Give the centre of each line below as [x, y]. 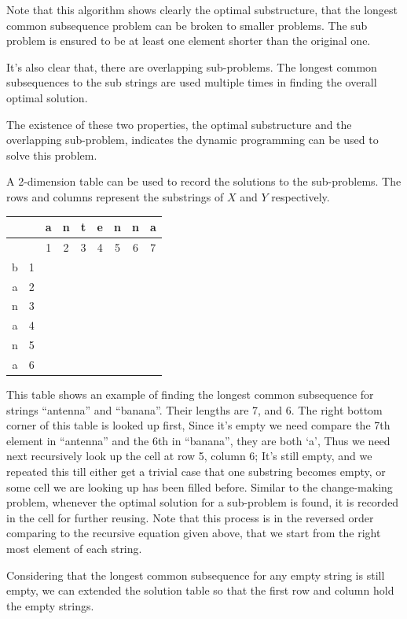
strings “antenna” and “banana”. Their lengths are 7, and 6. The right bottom [194, 409]
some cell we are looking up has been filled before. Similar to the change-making [200, 486]
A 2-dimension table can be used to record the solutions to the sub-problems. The [204, 181]
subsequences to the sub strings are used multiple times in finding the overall [192, 82]
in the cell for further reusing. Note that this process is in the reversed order [190, 517]
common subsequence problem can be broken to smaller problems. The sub [187, 25]
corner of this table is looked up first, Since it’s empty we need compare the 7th [198, 425]
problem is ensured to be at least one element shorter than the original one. [189, 41]
